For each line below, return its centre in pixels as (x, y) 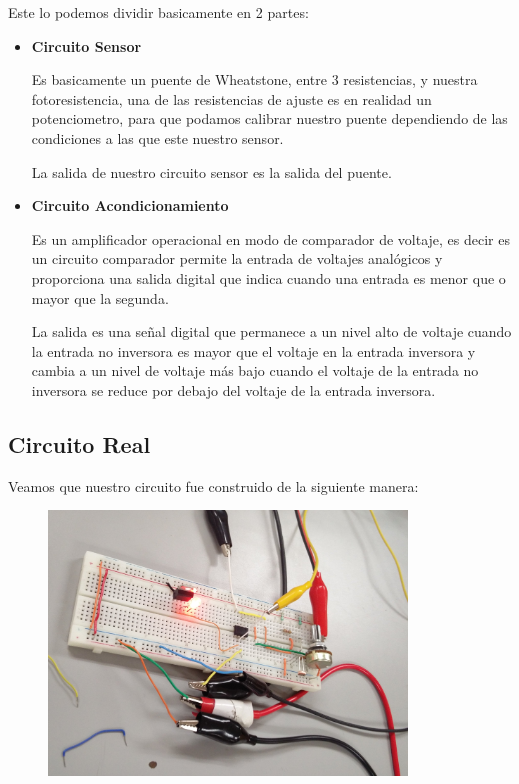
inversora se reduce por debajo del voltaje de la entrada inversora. (233, 389)
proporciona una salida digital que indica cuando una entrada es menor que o (268, 277)
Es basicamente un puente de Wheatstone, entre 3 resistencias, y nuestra (254, 79)
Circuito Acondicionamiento (130, 205)
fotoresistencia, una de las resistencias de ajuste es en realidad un (231, 98)
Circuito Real (79, 443)
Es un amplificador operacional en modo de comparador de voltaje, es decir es (270, 238)
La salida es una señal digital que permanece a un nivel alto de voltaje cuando (271, 331)
